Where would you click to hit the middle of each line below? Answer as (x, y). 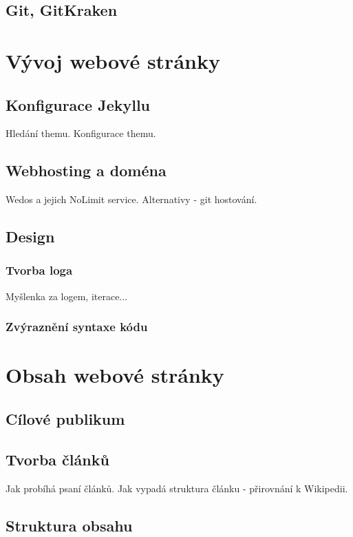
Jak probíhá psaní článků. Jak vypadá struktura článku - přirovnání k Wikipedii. (177, 488)
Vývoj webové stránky (113, 60)
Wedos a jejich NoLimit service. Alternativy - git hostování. (131, 199)
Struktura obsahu (69, 525)
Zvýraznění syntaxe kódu (77, 327)
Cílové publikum (65, 418)
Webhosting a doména (86, 170)
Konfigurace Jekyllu (78, 104)
